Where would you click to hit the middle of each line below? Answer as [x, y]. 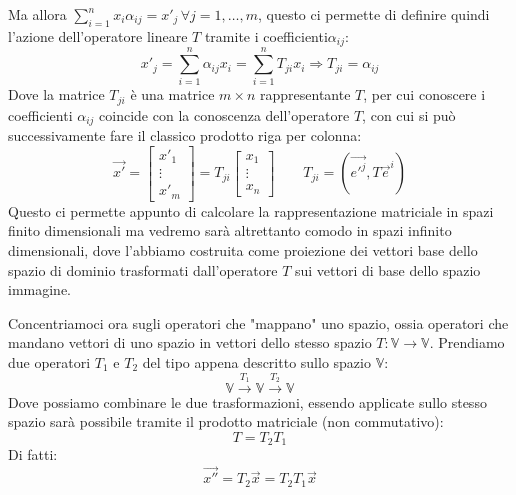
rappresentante [305, 94]
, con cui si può [409, 114]
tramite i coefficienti [266, 35]
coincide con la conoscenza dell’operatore [224, 114]
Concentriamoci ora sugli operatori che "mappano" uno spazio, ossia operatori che [258, 322]
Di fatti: [33, 454]
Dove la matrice [56, 94]
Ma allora [37, 14]
